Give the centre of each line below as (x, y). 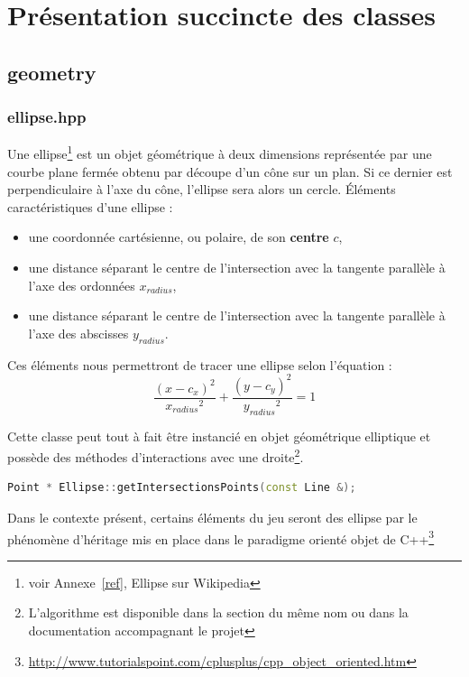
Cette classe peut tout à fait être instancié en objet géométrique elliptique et (219, 436)
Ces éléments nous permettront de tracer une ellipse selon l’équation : (200, 364)
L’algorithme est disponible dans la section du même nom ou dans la (218, 612)
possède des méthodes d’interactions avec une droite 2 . (156, 455)
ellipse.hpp (47, 117)
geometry (52, 72)
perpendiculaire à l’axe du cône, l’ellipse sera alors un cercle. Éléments (202, 189)
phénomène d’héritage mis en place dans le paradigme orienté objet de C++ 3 (221, 537)
